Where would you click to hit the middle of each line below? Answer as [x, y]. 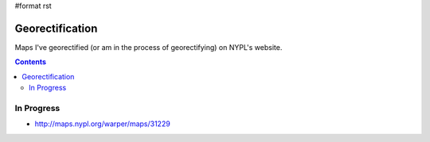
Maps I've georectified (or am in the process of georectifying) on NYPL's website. [149, 47]
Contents [31, 62]
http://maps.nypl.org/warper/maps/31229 [102, 124]
